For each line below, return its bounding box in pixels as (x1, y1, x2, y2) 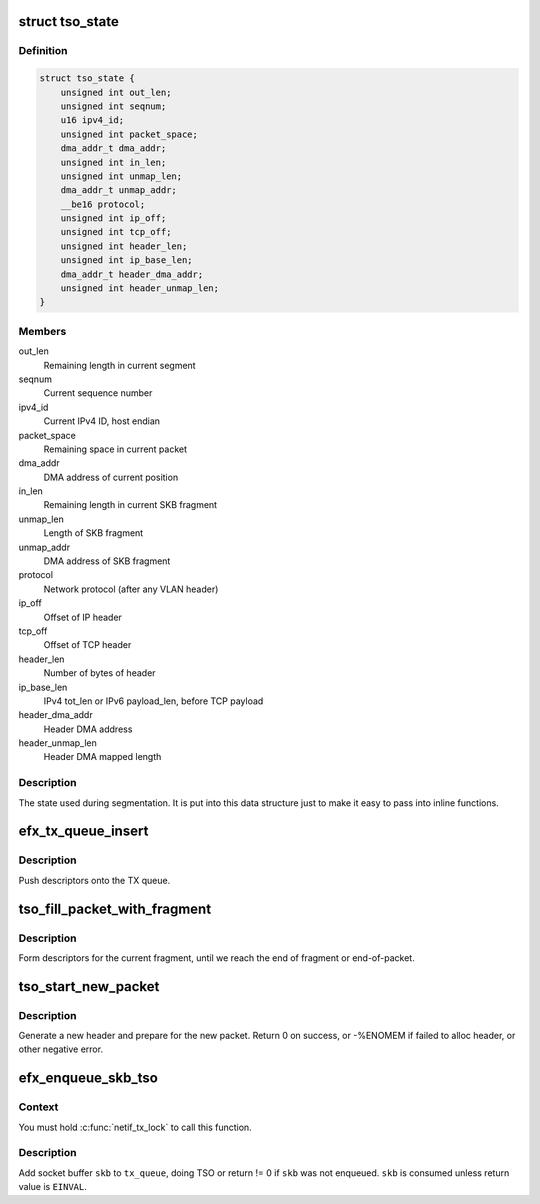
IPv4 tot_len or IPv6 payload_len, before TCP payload (43, 695, 264, 707)
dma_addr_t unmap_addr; (60, 185, 177, 196)
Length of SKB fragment (43, 527, 144, 539)
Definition (18, 44, 68, 58)
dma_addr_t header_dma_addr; (60, 268, 204, 280)
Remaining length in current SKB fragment (43, 499, 218, 511)
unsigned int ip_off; (60, 213, 167, 224)
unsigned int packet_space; (60, 128, 199, 140)
